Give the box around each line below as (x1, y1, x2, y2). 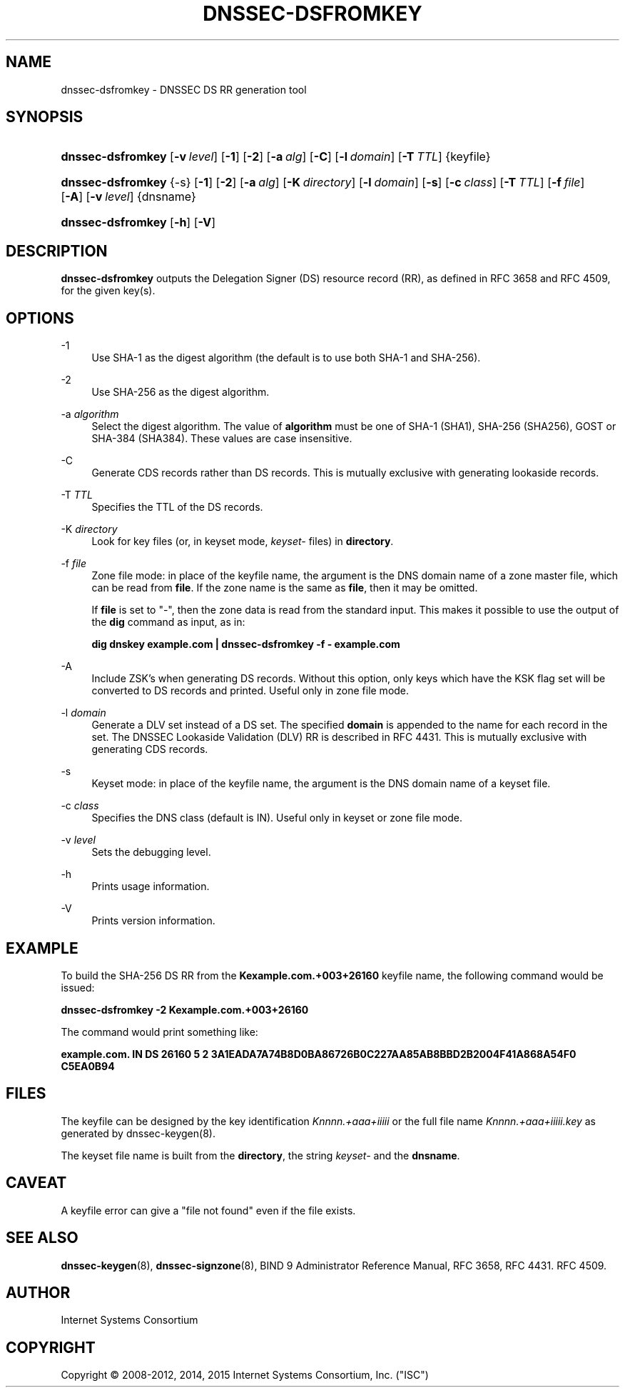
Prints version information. (91, 914, 215, 927)
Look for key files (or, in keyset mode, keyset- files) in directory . (91, 535, 394, 548)
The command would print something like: (61, 1025, 258, 1038)
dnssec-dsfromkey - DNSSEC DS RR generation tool (61, 83, 307, 96)
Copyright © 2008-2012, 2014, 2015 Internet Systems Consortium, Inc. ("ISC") (61, 1369, 429, 1382)
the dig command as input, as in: (91, 616, 245, 629)
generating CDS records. (91, 743, 208, 756)
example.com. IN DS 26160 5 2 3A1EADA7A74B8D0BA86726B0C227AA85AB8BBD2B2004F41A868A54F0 (61, 1047, 576, 1060)
